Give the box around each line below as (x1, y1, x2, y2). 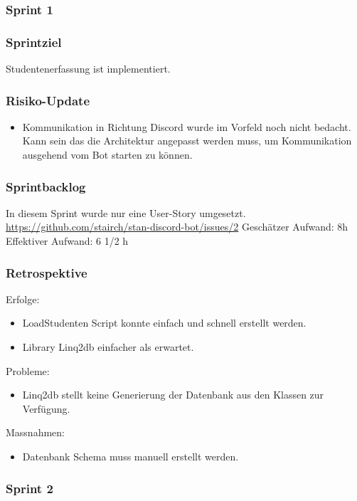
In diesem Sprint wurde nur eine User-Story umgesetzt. (6, 205, 246, 220)
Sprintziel (6, 33, 62, 51)
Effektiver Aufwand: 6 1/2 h (6, 233, 129, 248)
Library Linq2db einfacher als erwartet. (22, 339, 194, 354)
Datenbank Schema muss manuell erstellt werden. (22, 449, 239, 464)
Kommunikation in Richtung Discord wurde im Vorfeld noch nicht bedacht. (22, 119, 351, 134)
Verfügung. (22, 401, 70, 416)
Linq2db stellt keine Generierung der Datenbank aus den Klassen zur (22, 387, 324, 402)
